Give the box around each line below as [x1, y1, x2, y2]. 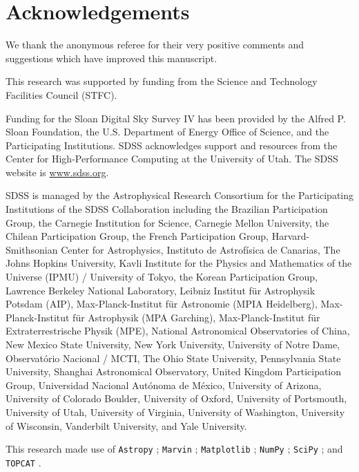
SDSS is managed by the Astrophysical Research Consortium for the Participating [6, 188, 354, 202]
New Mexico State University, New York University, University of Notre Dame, [6, 337, 340, 351]
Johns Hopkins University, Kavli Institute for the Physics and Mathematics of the [6, 256, 352, 270]
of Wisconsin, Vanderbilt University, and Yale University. [6, 418, 247, 433]
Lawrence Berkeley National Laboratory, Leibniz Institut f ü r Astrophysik [6, 283, 316, 297]
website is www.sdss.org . [6, 164, 109, 179]
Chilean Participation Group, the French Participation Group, [6, 229, 269, 243]
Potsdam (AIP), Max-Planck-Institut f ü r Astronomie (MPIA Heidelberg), [6, 296, 318, 311]
